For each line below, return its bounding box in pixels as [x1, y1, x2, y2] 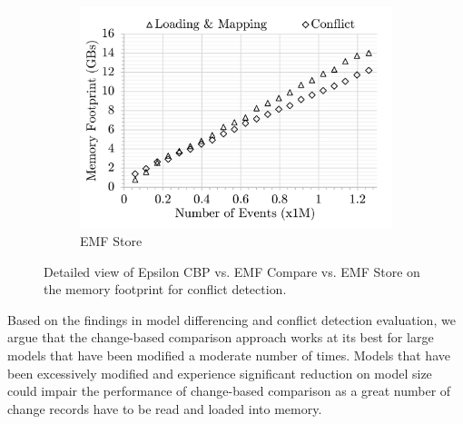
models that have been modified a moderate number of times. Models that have [7, 346, 450, 365]
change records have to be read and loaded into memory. [7, 399, 322, 418]
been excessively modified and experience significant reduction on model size [7, 363, 432, 382]
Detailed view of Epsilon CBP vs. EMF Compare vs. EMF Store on [44, 261, 420, 281]
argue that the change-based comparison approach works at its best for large [7, 328, 434, 347]
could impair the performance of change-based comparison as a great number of [7, 381, 451, 400]
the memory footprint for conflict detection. [44, 280, 287, 299]
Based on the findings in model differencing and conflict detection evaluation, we [7, 310, 456, 329]
